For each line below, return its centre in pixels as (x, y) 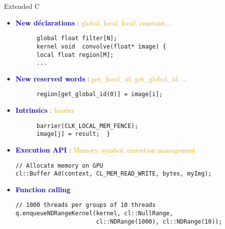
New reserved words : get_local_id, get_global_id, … (101, 78)
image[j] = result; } (73, 134)
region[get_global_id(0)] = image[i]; (100, 94)
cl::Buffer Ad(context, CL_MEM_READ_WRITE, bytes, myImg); (113, 174)
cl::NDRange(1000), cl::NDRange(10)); (159, 221)
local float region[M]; (75, 55)
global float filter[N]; (77, 38)
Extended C (22, 6)
